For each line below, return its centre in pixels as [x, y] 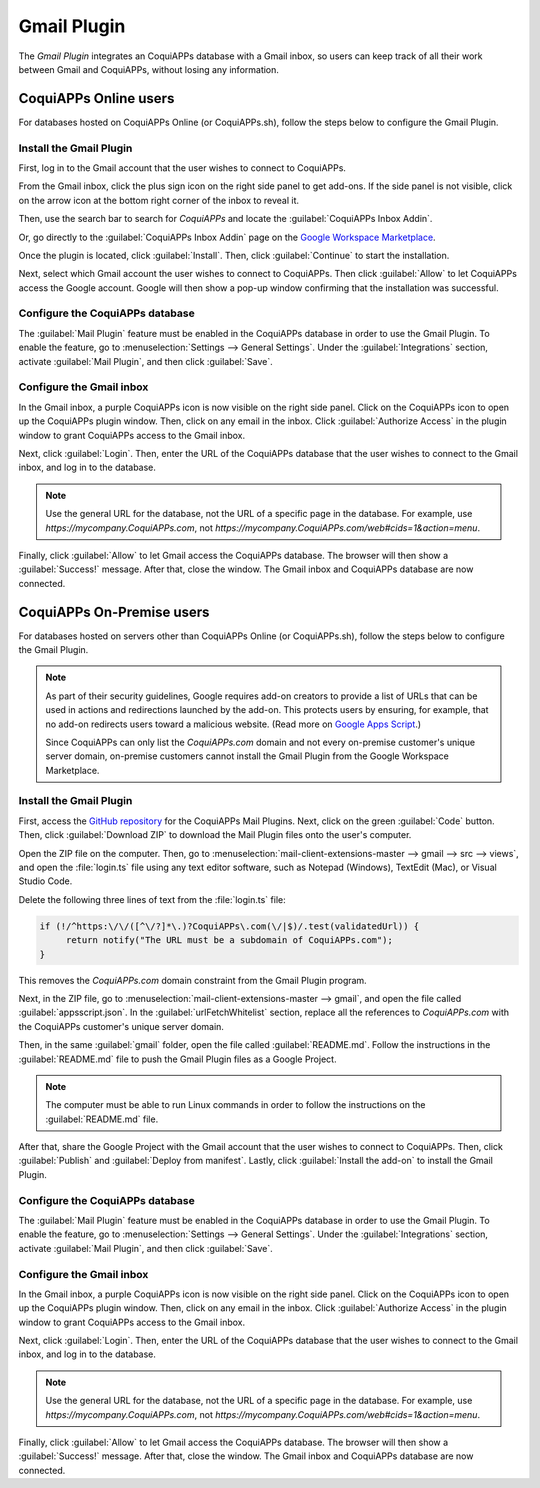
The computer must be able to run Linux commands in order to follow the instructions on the [235, 1105]
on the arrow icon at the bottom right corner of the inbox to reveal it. [159, 200]
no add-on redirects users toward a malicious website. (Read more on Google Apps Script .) [233, 724]
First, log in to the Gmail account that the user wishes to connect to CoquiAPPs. [182, 167]
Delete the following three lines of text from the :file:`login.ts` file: [152, 899]
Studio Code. [45, 881]
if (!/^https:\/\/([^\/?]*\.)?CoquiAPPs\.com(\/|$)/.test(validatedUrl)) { [229, 926]
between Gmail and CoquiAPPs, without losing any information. [149, 69]
